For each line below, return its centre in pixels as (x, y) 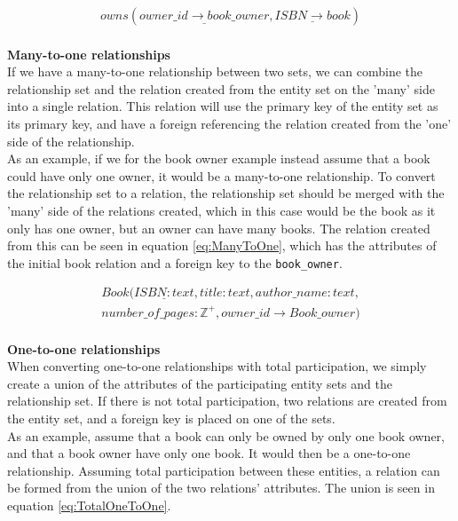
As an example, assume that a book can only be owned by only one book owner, (226, 435)
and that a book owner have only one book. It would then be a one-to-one (209, 453)
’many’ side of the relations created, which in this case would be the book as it (221, 210)
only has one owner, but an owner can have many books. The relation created (219, 228)
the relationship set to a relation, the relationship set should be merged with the (226, 193)
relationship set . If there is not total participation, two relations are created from (227, 401)
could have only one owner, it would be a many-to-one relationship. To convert (221, 175)
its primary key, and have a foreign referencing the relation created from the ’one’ (229, 123)
